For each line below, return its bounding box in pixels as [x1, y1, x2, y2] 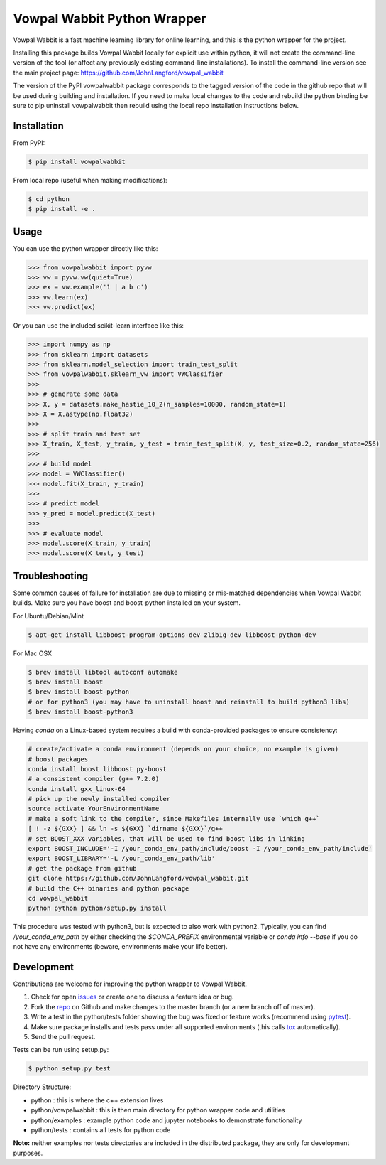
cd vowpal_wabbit [28, 894, 89, 902]
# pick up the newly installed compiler [28, 795, 170, 803]
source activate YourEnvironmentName [28, 805, 160, 813]
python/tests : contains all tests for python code [31, 1125, 171, 1134]
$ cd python [28, 195, 70, 203]
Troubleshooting [13, 569, 89, 582]
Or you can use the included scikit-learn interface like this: [13, 321, 184, 330]
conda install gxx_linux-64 [28, 785, 126, 793]
